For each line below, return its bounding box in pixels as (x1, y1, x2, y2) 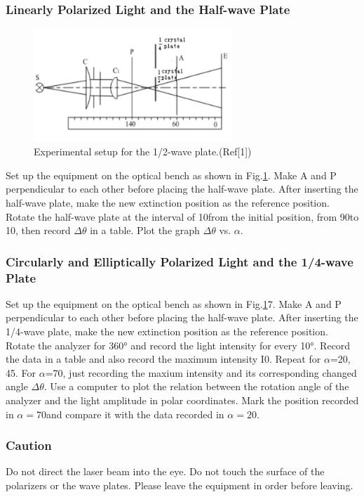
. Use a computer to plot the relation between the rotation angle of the (43, 379, 349, 394)
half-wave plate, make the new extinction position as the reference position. (6, 195, 330, 209)
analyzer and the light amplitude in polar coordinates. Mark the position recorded (6, 392, 359, 407)
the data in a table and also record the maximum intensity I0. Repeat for (6, 351, 321, 366)
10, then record (6, 223, 71, 238)
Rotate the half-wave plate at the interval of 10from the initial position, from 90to (6, 209, 359, 224)
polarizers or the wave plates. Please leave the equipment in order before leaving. (6, 477, 353, 492)
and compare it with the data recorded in (46, 406, 224, 421)
